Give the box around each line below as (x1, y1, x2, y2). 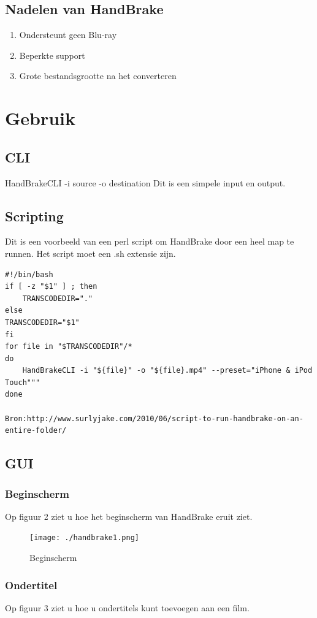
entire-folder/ (5, 426, 67, 435)
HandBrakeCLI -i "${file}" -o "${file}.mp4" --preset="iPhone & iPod (22, 366, 313, 375)
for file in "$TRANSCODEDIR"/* (5, 342, 132, 351)
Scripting (5, 206, 64, 225)
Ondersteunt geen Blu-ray (19, 28, 117, 41)
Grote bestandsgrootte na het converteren (19, 69, 177, 82)
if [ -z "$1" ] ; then (5, 282, 97, 291)
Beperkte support (19, 48, 85, 61)
